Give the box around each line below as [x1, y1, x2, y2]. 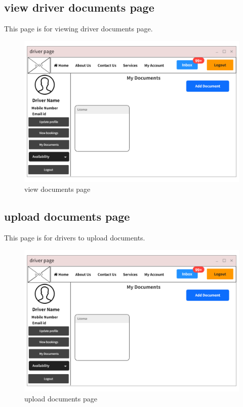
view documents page [24, 184, 91, 194]
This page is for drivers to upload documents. [4, 232, 145, 243]
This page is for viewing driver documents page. [4, 23, 153, 34]
